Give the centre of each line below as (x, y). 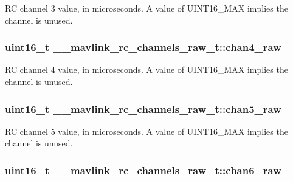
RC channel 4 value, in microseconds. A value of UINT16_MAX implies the (146, 70)
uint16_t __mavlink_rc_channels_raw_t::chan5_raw (143, 108)
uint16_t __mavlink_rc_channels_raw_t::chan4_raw (143, 47)
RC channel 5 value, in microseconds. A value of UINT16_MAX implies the (146, 131)
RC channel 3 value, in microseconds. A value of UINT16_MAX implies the (146, 8)
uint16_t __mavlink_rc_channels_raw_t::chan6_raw (143, 170)
